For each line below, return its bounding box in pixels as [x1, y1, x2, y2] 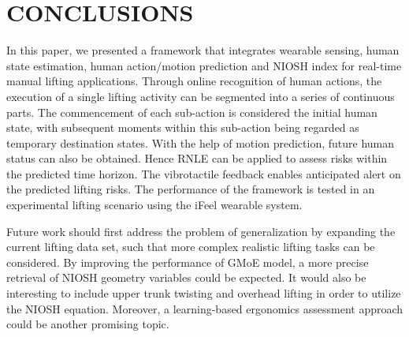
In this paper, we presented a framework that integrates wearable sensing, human [6, 42, 400, 58]
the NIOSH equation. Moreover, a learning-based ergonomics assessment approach [6, 300, 403, 316]
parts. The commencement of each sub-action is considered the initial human [6, 103, 377, 120]
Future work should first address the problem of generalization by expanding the [6, 223, 396, 239]
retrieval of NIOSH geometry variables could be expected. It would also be [6, 269, 366, 286]
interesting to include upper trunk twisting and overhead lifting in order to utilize [6, 285, 401, 301]
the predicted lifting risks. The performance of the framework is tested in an [6, 181, 375, 197]
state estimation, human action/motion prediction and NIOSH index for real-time [6, 57, 402, 73]
